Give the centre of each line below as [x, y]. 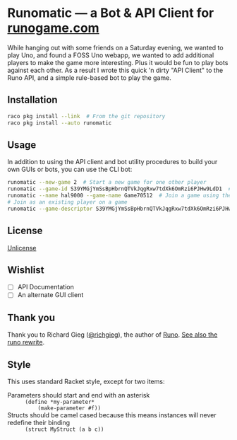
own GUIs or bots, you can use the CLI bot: [70, 169]
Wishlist [26, 270]
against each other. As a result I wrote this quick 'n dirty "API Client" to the [115, 70]
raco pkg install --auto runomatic [60, 123]
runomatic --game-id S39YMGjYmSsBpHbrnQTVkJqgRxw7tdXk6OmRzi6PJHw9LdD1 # [120, 189]
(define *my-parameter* [60, 402]
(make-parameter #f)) [69, 408]
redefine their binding [39, 423]
